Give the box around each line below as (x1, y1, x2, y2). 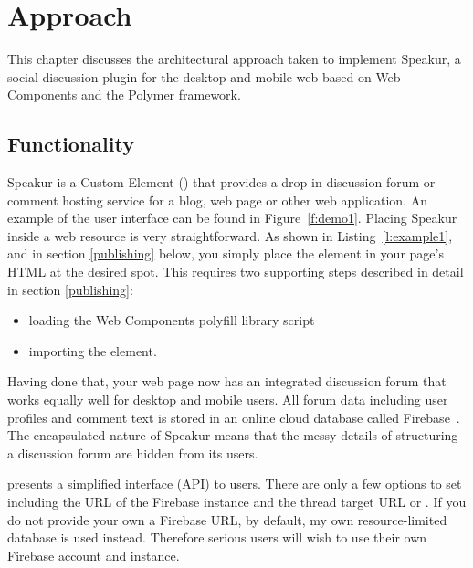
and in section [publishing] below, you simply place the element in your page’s (7, 244, 444, 263)
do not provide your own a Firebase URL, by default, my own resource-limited (7, 510, 447, 529)
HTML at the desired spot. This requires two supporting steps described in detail (7, 262, 464, 281)
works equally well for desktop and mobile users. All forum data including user (7, 390, 448, 409)
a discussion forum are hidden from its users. (7, 443, 258, 462)
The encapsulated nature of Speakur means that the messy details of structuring (7, 426, 458, 445)
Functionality (7, 130, 134, 158)
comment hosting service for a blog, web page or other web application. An (7, 190, 427, 209)
